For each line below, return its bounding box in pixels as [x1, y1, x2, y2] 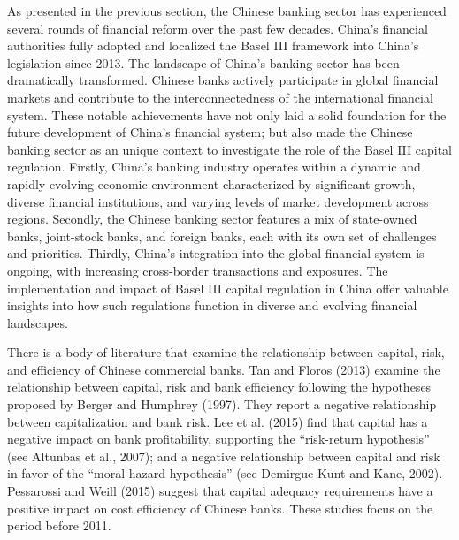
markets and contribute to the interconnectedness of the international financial [7, 87, 433, 106]
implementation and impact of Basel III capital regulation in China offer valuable [7, 278, 448, 297]
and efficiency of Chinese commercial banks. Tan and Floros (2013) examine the [7, 360, 440, 378]
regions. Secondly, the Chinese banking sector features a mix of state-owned [7, 209, 417, 228]
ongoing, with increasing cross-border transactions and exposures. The [7, 261, 388, 279]
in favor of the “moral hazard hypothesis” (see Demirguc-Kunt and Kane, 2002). [7, 464, 443, 483]
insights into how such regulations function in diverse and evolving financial [7, 296, 417, 315]
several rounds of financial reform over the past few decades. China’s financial [7, 19, 428, 37]
